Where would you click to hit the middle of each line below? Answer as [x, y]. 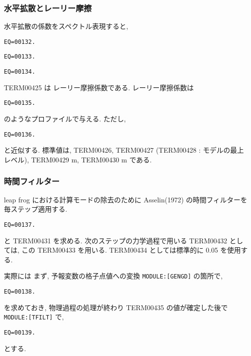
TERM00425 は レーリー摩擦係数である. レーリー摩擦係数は [99, 87]
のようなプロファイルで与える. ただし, [65, 119]
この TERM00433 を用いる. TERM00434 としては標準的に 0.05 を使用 [131, 250]
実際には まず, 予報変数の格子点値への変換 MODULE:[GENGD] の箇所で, [113, 276]
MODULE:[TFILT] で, [34, 317]
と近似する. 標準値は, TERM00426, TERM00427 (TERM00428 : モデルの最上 [124, 150]
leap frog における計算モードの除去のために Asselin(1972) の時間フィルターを [126, 199]
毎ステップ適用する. [36, 209]
